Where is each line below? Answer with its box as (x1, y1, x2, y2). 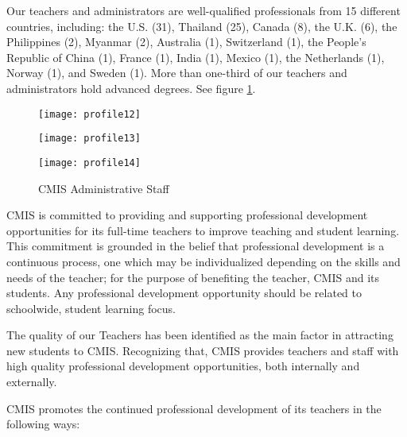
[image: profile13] (38, 133, 141, 145)
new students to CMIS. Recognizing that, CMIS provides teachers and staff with (6, 342, 399, 358)
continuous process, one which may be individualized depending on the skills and (6, 253, 401, 269)
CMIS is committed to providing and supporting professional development (6, 207, 368, 223)
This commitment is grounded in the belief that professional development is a (6, 238, 385, 254)
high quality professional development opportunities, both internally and (6, 358, 360, 374)
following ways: (6, 416, 80, 432)
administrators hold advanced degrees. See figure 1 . (6, 79, 256, 96)
